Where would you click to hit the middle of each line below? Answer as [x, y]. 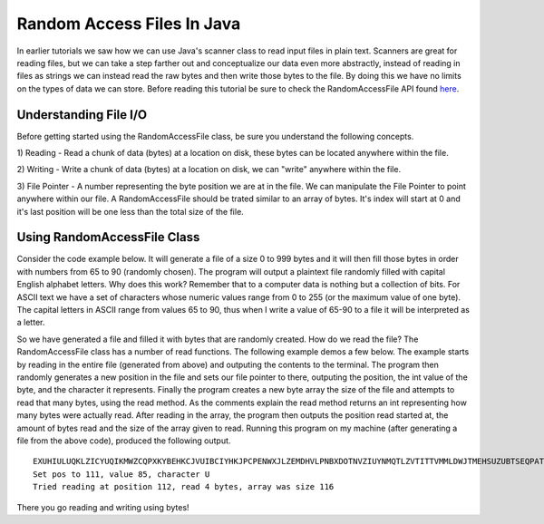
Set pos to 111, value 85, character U [121, 474]
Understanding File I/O [82, 115]
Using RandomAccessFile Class [108, 237]
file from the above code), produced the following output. [124, 441]
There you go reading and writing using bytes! [103, 507]
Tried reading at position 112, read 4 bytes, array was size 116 [184, 487]
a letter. [31, 323]
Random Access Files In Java [129, 24]
